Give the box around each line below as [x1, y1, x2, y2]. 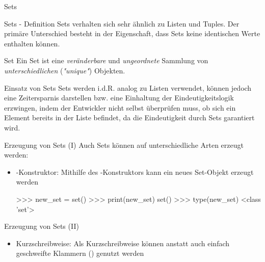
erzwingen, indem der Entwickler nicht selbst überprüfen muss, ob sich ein [4, 102, 236, 113]
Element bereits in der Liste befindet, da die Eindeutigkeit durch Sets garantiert [4, 112, 255, 123]
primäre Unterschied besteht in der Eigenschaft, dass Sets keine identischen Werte [4, 28, 260, 39]
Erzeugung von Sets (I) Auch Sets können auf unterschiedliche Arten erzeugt [4, 139, 244, 150]
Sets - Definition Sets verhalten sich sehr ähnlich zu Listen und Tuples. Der [4, 18, 240, 29]
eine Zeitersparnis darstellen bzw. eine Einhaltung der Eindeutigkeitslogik [4, 92, 234, 103]
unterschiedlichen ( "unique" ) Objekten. [4, 65, 125, 75]
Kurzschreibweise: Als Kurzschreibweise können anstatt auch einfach [16, 238, 230, 248]
